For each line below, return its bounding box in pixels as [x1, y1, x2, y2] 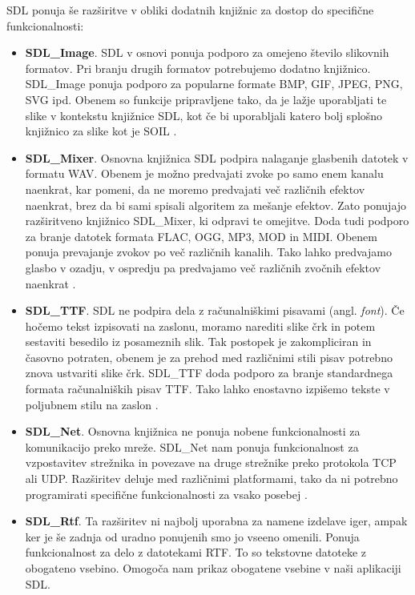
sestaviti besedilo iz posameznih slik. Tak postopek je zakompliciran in [25, 333, 372, 350]
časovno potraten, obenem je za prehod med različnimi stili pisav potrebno [25, 348, 393, 365]
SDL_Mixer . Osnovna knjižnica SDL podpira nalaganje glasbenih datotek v [25, 149, 409, 166]
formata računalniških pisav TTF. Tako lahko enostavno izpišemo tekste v [25, 380, 390, 397]
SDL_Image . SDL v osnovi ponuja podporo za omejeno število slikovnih [25, 44, 389, 61]
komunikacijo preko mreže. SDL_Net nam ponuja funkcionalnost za [25, 438, 359, 455]
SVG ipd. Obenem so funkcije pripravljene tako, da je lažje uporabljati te [25, 90, 387, 107]
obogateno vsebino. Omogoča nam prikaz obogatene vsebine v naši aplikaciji [25, 560, 401, 576]
